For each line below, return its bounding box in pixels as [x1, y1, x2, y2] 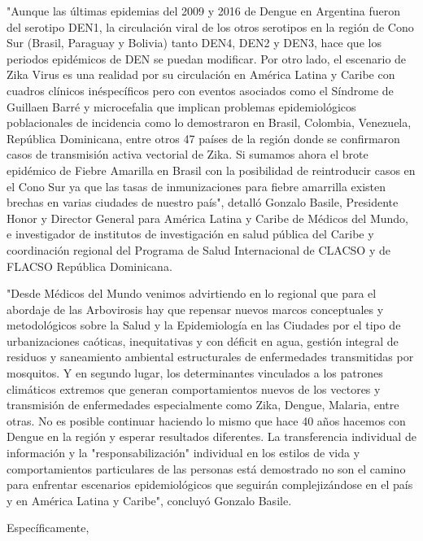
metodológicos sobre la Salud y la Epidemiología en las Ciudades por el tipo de [7, 316, 401, 334]
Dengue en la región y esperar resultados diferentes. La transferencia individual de [7, 428, 416, 445]
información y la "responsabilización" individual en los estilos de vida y [7, 444, 360, 461]
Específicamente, [7, 519, 89, 536]
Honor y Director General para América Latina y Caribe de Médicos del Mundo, [7, 209, 408, 226]
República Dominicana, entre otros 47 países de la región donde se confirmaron [7, 129, 400, 146]
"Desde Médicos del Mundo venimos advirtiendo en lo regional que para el [7, 285, 377, 302]
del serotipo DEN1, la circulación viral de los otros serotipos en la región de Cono [7, 18, 414, 35]
